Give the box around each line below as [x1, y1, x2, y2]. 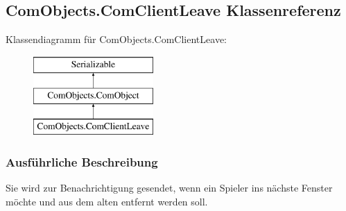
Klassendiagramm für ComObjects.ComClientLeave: [6, 32, 227, 47]
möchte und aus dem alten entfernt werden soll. [6, 194, 208, 208]
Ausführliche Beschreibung [6, 153, 158, 170]
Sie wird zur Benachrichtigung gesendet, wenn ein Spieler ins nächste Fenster [6, 180, 333, 194]
